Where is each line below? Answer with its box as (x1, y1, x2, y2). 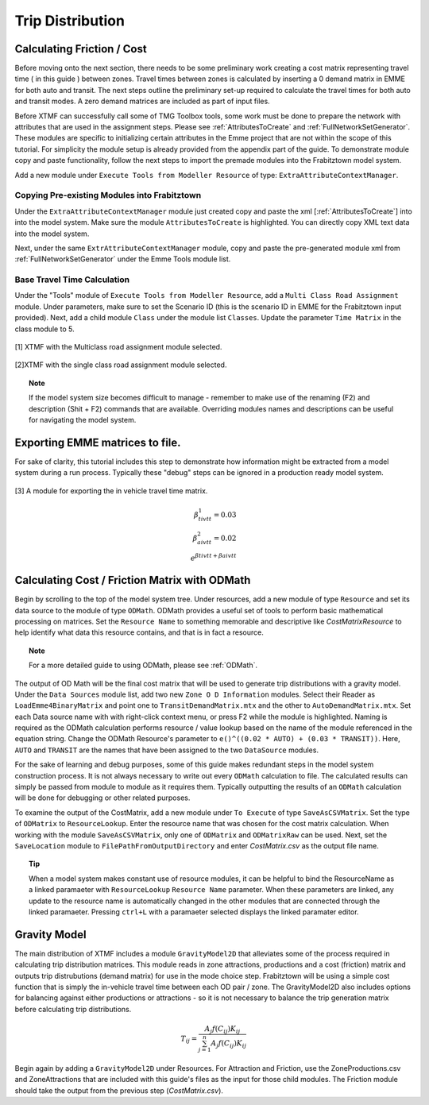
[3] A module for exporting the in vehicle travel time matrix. (14, 485, 208, 496)
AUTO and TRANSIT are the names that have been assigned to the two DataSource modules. (14, 745, 319, 755)
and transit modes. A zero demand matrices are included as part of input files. (14, 96, 270, 106)
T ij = (180, 1034, 198, 1045)
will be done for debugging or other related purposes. (14, 793, 191, 802)
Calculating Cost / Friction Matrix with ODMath (14, 574, 251, 587)
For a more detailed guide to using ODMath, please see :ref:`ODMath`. (29, 660, 258, 670)
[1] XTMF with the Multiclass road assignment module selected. (14, 342, 222, 351)
